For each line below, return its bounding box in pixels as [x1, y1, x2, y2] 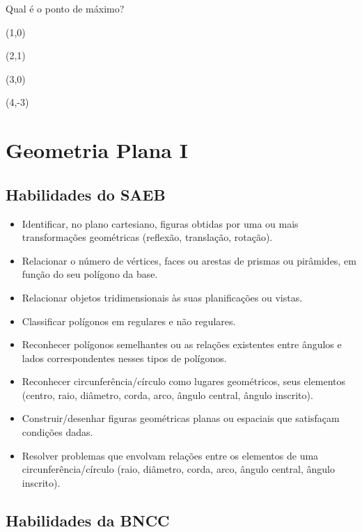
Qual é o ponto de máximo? [6, 1, 125, 15]
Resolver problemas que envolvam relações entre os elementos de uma [22, 448, 319, 462]
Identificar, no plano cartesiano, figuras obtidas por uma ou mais [22, 216, 299, 230]
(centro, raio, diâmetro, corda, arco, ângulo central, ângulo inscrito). [22, 387, 313, 402]
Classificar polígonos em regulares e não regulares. [22, 313, 236, 328]
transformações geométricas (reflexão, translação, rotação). [22, 230, 273, 244]
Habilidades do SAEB [6, 183, 166, 205]
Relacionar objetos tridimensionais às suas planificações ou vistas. [22, 290, 303, 304]
